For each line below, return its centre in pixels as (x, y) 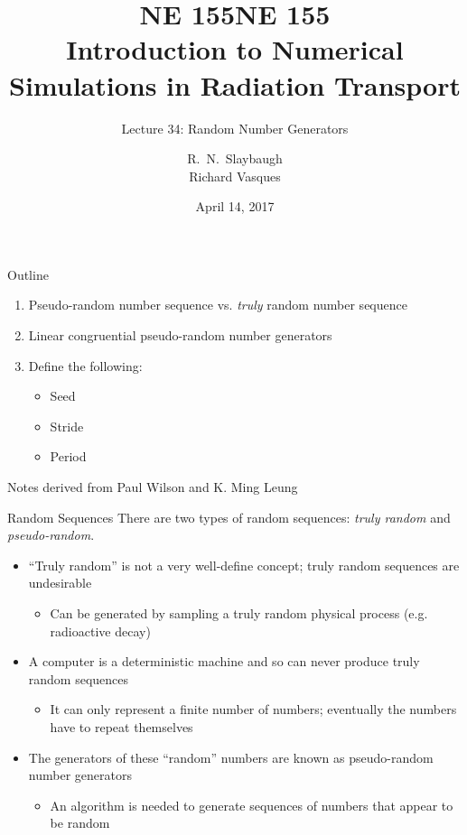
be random (80, 823)
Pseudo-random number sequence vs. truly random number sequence (218, 305)
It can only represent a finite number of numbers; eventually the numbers (253, 709)
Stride (67, 426)
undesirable (60, 583)
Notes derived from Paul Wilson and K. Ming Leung (153, 487)
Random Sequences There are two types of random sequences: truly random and (229, 517)
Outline (28, 274)
